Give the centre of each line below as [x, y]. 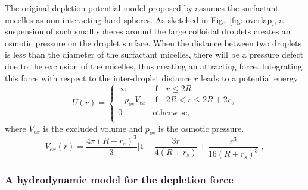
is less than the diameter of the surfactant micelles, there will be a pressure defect [154, 54]
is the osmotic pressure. [201, 128]
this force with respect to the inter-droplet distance [98, 77]
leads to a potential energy [250, 77]
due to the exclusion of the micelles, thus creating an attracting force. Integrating [153, 66]
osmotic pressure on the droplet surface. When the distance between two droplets [153, 42]
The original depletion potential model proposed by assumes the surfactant [142, 8]
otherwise [170, 113]
